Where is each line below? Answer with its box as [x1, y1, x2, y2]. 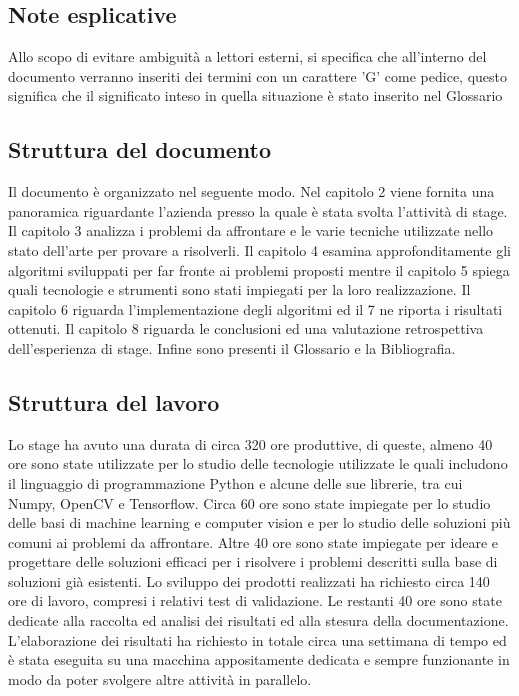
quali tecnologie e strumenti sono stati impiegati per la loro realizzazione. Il [8, 279, 471, 300]
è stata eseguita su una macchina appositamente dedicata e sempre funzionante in [8, 649, 510, 670]
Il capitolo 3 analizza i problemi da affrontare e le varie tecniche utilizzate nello [8, 220, 494, 241]
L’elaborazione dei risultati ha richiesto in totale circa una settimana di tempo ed [8, 629, 507, 650]
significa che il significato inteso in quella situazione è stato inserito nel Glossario [8, 85, 503, 106]
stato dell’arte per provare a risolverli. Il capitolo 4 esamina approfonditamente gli [8, 239, 511, 260]
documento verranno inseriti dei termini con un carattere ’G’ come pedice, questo [8, 65, 508, 86]
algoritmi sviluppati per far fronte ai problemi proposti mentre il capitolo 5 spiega [8, 259, 510, 280]
